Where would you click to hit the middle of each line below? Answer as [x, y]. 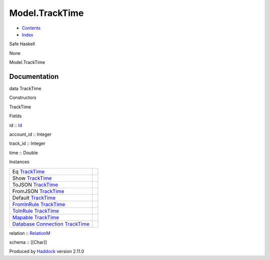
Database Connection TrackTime [51, 224]
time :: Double [24, 153]
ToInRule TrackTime [36, 211]
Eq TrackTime [28, 171]
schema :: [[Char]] [28, 242]
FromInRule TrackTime [39, 204]
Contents [31, 28]
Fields [15, 116]
